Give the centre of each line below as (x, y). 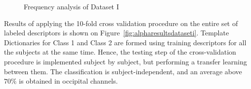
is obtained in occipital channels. (68, 81)
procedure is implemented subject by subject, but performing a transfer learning (125, 61)
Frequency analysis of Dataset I (71, 6)
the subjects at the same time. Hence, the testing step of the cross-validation (120, 52)
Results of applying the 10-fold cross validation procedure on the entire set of (121, 23)
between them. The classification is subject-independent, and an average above (123, 71)
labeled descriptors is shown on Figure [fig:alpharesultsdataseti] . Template (117, 33)
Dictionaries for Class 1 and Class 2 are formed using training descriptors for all (125, 42)
